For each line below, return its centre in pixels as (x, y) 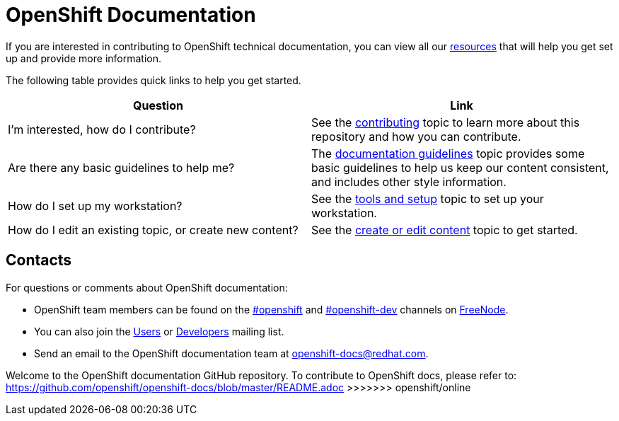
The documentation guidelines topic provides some (448, 153)
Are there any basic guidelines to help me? (121, 167)
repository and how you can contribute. (416, 136)
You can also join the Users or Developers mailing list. (159, 331)
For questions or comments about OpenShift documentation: (147, 287)
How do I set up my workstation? (95, 206)
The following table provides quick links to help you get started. (154, 80)
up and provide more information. (84, 58)
